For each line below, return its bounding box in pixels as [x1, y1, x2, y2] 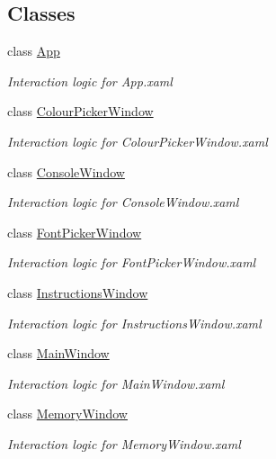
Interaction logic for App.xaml [7, 71, 173, 90]
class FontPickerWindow [7, 222, 142, 241]
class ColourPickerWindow [7, 102, 154, 121]
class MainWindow [7, 344, 110, 363]
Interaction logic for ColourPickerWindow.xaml [7, 131, 268, 150]
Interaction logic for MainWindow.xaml [7, 373, 225, 392]
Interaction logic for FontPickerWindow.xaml [7, 253, 256, 272]
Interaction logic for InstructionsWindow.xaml [7, 313, 262, 332]
